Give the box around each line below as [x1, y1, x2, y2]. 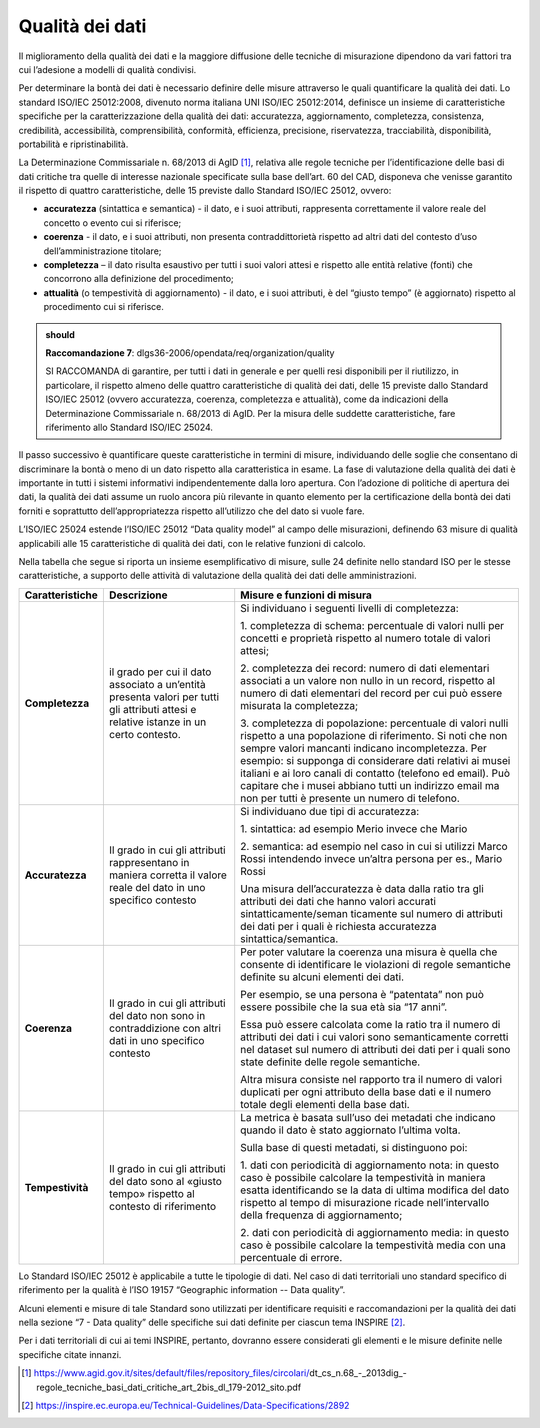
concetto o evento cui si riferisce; [43, 216, 182, 229]
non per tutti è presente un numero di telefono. [240, 791, 460, 805]
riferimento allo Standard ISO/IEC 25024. [45, 421, 214, 433]
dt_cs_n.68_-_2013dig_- [309, 1367, 407, 1379]
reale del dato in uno [108, 880, 206, 894]
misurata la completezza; [240, 698, 359, 712]
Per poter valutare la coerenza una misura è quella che [240, 945, 498, 959]
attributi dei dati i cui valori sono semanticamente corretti [240, 1030, 509, 1044]
